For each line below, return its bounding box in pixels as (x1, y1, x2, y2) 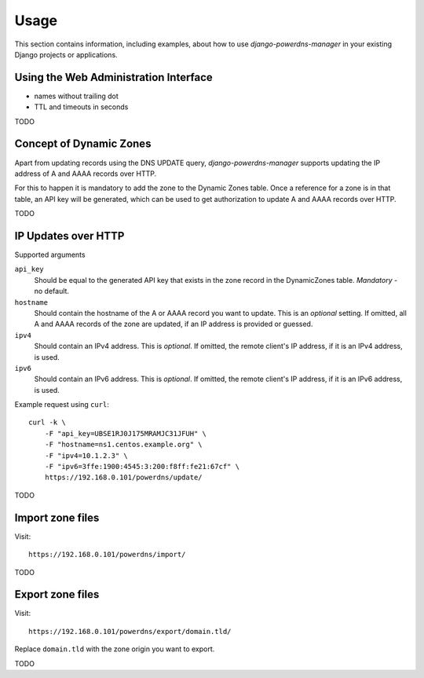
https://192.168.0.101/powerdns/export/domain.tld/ (28, 627, 232, 636)
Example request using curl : (14, 400, 109, 409)
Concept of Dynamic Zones (14, 137, 152, 151)
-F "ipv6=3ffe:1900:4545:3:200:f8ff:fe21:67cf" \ (44, 462, 239, 471)
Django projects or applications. (14, 49, 118, 59)
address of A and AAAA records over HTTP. (14, 169, 157, 178)
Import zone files (14, 511, 100, 524)
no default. (34, 287, 70, 296)
